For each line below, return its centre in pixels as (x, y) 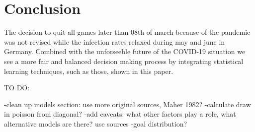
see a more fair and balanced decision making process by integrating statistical (124, 61)
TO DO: (17, 88)
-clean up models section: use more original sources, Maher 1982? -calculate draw (127, 104)
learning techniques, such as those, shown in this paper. (89, 71)
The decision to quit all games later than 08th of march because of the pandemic (127, 32)
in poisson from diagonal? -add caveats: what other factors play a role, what (120, 114)
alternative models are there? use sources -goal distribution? (96, 123)
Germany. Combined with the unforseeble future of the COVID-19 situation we (125, 51)
